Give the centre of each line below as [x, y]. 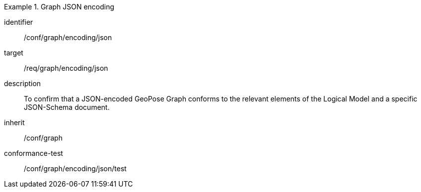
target [14, 53]
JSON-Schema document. [67, 107]
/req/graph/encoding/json [66, 68]
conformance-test [34, 153]
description [23, 83]
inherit [14, 122]
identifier [19, 22]
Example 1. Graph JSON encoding [59, 7]
